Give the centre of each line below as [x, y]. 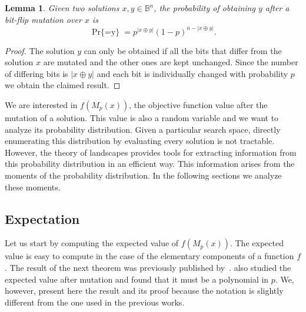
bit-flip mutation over [43, 19]
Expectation [42, 218]
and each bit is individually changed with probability [192, 73]
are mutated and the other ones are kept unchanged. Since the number [171, 62]
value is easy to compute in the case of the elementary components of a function [149, 256]
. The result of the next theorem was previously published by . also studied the [148, 267]
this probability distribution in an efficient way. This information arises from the [150, 164]
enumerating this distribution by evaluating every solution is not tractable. [140, 141]
